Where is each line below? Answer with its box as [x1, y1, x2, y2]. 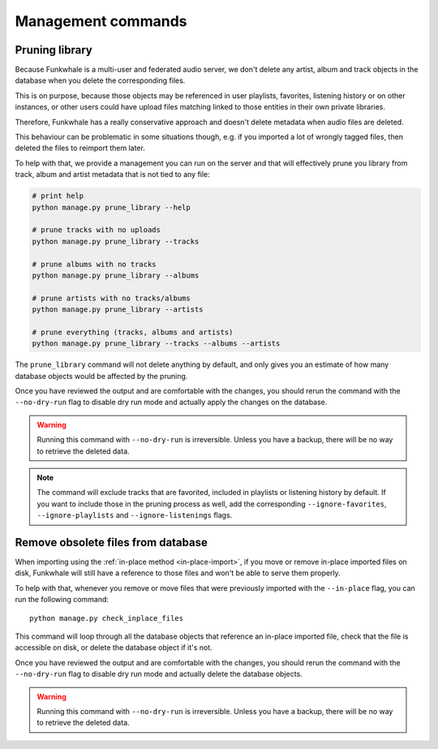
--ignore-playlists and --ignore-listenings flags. [36, 510, 233, 520]
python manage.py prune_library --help [32, 203, 191, 212]
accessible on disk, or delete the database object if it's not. [15, 643, 213, 652]
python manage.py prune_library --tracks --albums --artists [32, 339, 281, 348]
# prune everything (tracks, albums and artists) [32, 327, 234, 337]
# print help [32, 192, 84, 200]
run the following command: [15, 595, 109, 605]
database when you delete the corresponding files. [15, 75, 186, 85]
